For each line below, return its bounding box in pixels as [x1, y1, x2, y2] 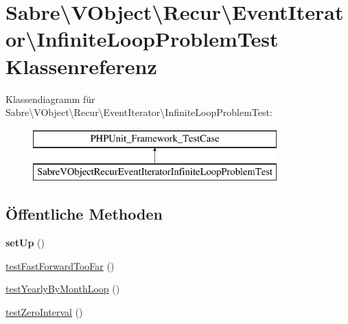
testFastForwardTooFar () [5, 258, 115, 273]
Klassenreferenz [5, 51, 157, 80]
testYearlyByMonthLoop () [5, 281, 120, 296]
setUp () [5, 235, 45, 250]
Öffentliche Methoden [5, 203, 163, 224]
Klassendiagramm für [5, 91, 95, 106]
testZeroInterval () [5, 304, 83, 319]
